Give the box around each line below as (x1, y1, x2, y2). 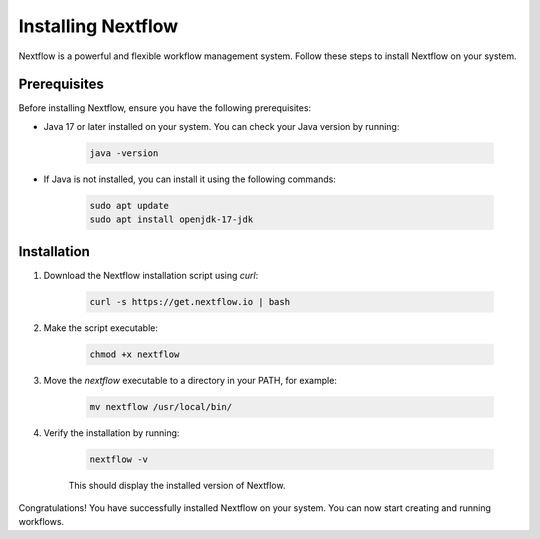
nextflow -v (89, 453, 149, 465)
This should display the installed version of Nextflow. (68, 479, 286, 491)
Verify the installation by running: (43, 426, 180, 439)
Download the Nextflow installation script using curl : (43, 269, 259, 281)
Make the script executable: (43, 321, 159, 334)
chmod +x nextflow (89, 348, 180, 360)
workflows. (18, 516, 65, 528)
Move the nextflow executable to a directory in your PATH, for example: (43, 374, 337, 386)
